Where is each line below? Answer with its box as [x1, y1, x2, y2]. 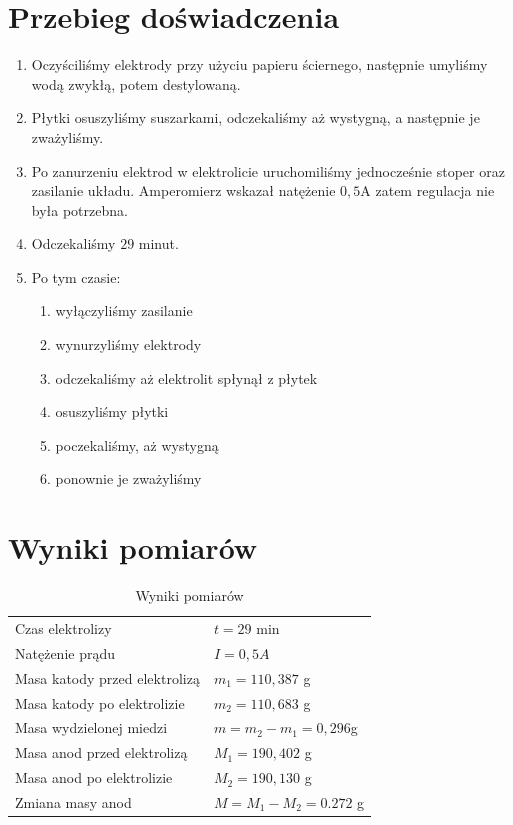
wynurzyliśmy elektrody [55, 334, 202, 355]
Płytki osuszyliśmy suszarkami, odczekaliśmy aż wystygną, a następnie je [31, 107, 480, 128]
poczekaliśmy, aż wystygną [55, 434, 219, 455]
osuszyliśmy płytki [55, 401, 169, 422]
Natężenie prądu [15, 642, 115, 663]
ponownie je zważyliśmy [55, 468, 202, 489]
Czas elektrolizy [15, 618, 112, 638]
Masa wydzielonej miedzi [15, 717, 168, 738]
